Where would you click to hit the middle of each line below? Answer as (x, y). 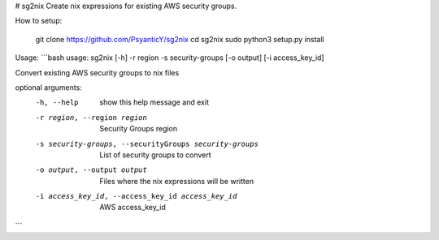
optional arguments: (49, 87)
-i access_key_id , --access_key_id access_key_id (136, 196)
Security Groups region (139, 129)
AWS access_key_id (133, 208)
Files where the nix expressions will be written (177, 181)
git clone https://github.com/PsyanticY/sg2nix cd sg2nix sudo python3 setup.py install (180, 39)
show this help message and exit (154, 102)
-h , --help (57, 103)
